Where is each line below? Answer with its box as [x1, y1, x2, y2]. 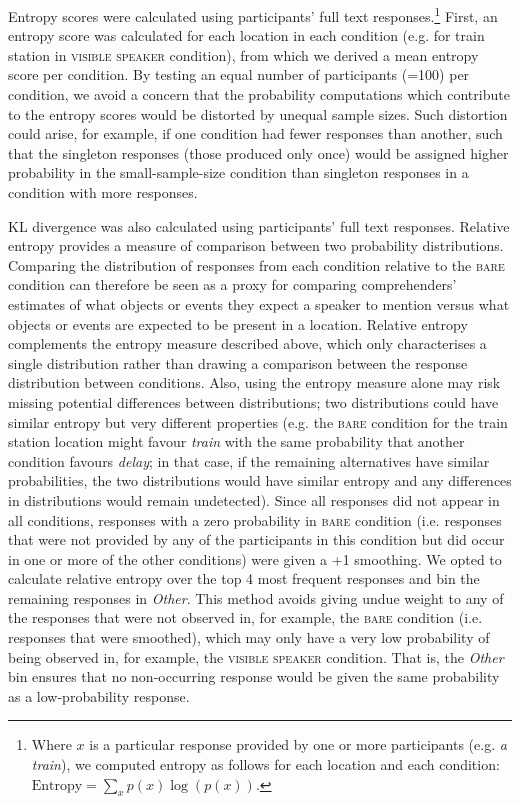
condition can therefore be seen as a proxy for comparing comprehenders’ [8, 274, 457, 295]
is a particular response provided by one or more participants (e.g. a [89, 734, 507, 755]
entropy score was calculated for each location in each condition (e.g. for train [8, 25, 485, 46]
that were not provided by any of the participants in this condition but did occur [8, 529, 505, 550]
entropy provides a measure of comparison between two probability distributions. [8, 235, 504, 256]
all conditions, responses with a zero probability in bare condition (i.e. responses [8, 509, 502, 530]
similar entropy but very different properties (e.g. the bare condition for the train [8, 411, 508, 432]
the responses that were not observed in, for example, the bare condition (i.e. [8, 607, 483, 628]
